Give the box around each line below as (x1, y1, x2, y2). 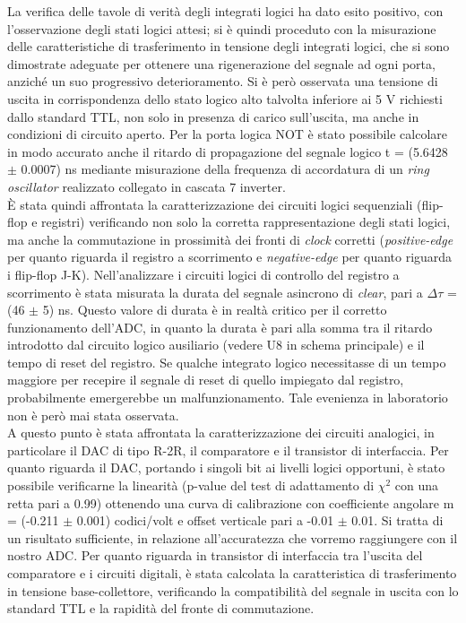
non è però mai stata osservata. (7, 405, 179, 424)
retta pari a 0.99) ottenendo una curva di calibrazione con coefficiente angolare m (7, 493, 454, 512)
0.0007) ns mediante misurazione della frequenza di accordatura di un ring (21, 160, 429, 178)
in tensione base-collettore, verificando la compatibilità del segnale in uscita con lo (7, 581, 459, 600)
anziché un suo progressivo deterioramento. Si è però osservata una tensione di (7, 72, 438, 91)
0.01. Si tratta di (351, 511, 444, 530)
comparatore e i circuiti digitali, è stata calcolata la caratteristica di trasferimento (7, 564, 457, 582)
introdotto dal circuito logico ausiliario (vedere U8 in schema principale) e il (7, 335, 425, 354)
